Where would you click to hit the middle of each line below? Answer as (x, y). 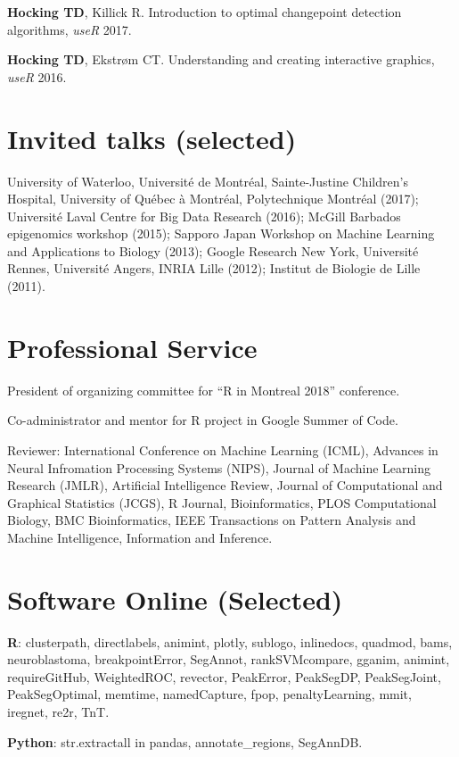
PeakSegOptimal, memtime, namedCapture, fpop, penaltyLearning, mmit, (209, 694)
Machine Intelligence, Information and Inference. (140, 537)
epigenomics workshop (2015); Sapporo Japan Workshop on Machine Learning (221, 233)
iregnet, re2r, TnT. (58, 712)
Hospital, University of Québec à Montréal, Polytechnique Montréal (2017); (213, 199)
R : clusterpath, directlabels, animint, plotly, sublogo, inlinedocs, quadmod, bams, (230, 641)
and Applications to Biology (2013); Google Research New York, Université (213, 250)
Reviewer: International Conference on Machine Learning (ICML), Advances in (223, 449)
